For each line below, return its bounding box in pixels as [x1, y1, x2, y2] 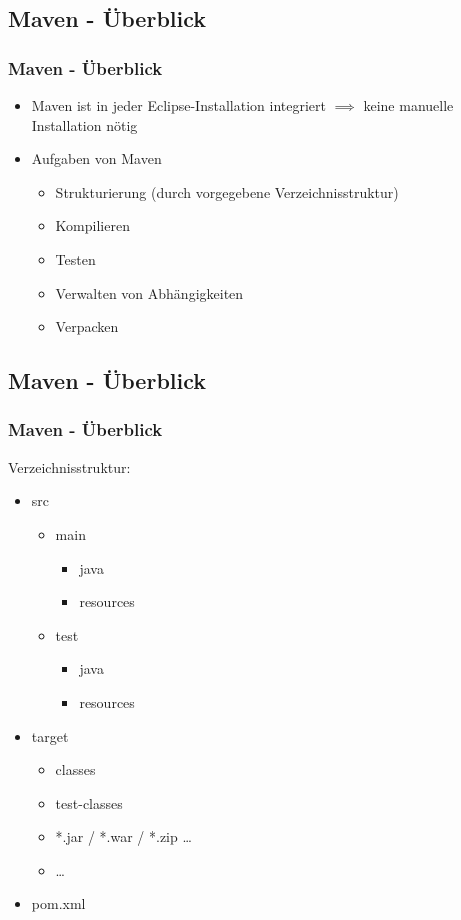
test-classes [55, 792, 123, 813]
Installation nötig [31, 114, 138, 135]
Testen [55, 248, 96, 269]
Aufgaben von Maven [31, 148, 162, 169]
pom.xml [31, 893, 86, 914]
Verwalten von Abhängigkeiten [55, 282, 244, 303]
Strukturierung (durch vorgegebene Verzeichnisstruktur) [55, 181, 399, 202]
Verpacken [55, 316, 119, 337]
